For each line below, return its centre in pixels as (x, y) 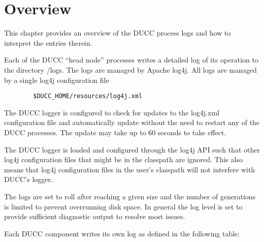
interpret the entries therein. (48, 42)
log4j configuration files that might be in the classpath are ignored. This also (123, 159)
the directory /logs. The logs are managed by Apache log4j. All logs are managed (130, 69)
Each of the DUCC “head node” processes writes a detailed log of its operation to (131, 60)
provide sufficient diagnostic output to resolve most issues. (95, 216)
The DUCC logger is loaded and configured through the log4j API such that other (132, 149)
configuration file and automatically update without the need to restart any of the (132, 122)
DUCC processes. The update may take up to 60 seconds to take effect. (115, 132)
